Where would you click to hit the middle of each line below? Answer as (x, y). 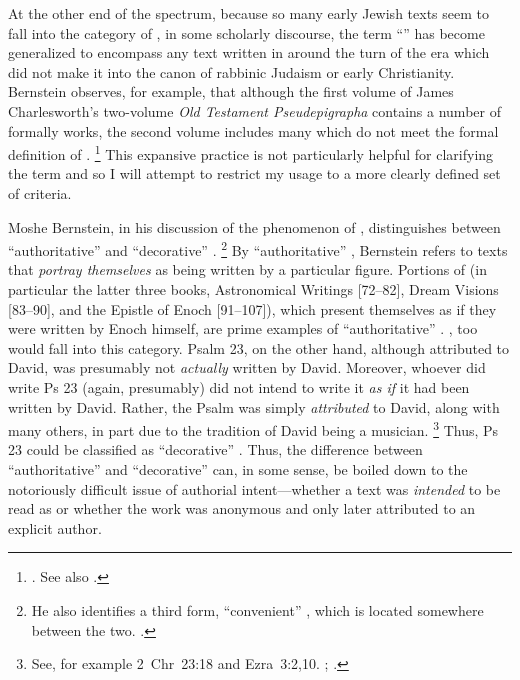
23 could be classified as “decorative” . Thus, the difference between (215, 449)
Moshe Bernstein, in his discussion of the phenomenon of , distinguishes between (254, 226)
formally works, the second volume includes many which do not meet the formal (253, 130)
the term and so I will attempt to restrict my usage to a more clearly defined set (254, 173)
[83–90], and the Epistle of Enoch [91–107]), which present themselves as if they (252, 308)
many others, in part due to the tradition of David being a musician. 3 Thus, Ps (253, 428)
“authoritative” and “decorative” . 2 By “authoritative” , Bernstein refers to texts (258, 248)
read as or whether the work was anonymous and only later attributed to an (242, 508)
